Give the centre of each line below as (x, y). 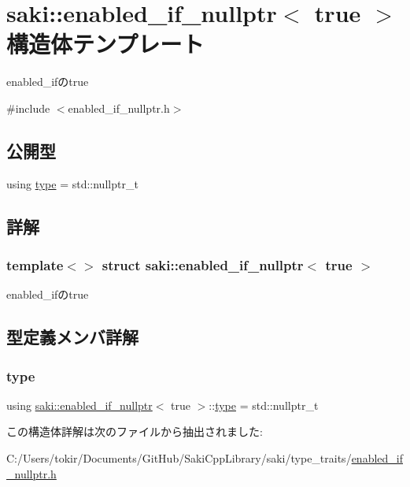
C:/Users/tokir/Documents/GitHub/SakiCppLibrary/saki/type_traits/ (179, 458)
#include (28, 108)
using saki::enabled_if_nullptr (79, 405)
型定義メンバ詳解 (72, 337)
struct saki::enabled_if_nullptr (203, 265)
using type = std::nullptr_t (72, 183)
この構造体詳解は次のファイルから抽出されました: (135, 431)
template (35, 265)
